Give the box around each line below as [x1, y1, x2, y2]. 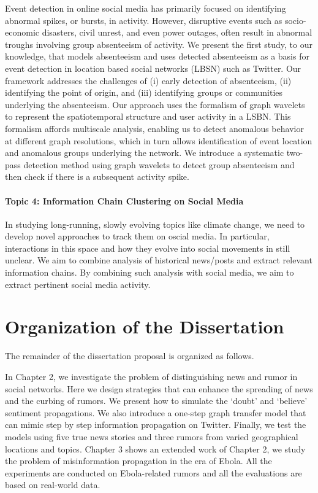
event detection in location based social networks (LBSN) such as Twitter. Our [5, 61, 301, 74]
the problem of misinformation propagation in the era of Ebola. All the [5, 454, 272, 467]
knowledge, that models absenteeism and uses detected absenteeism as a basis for [5, 50, 309, 63]
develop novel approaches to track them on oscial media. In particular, [5, 230, 270, 243]
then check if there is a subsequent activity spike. [5, 170, 189, 183]
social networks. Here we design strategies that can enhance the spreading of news [5, 382, 313, 395]
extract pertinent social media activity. [5, 278, 151, 290]
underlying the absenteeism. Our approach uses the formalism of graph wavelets [5, 98, 305, 111]
